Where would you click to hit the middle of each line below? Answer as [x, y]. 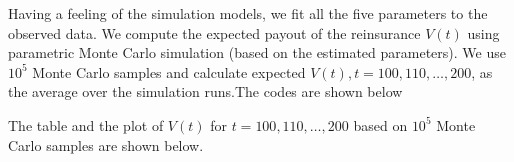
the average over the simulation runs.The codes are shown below [205, 91]
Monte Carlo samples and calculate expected [169, 71]
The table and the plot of [86, 124]
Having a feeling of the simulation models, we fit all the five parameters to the [248, 13]
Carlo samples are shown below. [106, 144]
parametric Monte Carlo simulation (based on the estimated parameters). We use [257, 52]
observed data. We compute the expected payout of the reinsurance [214, 32]
